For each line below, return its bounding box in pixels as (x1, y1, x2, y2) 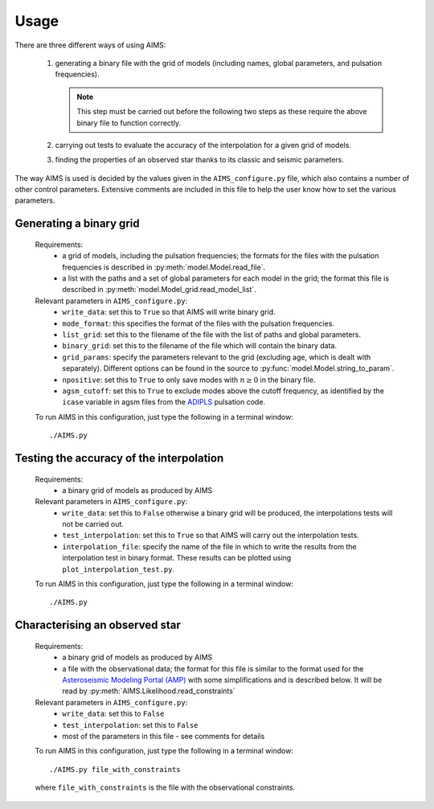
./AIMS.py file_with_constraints (49, 765, 181, 774)
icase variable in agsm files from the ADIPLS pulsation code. (62, 397, 265, 407)
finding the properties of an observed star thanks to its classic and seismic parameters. (55, 155, 345, 165)
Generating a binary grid (14, 217, 140, 231)
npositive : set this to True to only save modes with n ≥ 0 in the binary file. (62, 375, 316, 384)
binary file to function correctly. (76, 117, 181, 128)
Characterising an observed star (14, 618, 181, 632)
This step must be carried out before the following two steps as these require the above (76, 107, 367, 117)
